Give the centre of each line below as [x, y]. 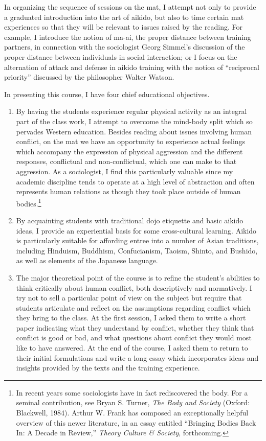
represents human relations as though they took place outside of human [128, 191]
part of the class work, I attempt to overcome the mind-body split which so [134, 121]
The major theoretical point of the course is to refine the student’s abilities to [138, 277]
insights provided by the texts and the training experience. [108, 368]
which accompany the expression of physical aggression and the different [129, 151]
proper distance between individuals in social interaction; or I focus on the [121, 56]
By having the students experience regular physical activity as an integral [131, 111]
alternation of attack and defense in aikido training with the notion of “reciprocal [132, 67]
